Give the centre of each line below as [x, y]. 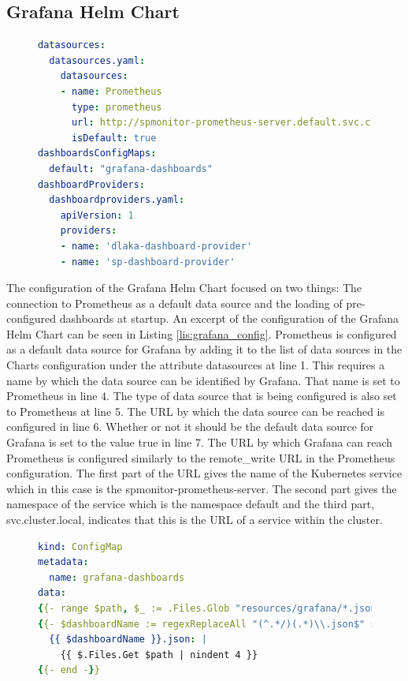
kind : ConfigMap [80, 546]
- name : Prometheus [111, 91]
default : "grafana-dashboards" [131, 168]
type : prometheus [117, 107]
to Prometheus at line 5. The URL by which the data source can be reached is [195, 411]
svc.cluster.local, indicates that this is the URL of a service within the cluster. [195, 520]
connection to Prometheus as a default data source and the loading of [174, 303]
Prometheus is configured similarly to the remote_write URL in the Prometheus [201, 457]
